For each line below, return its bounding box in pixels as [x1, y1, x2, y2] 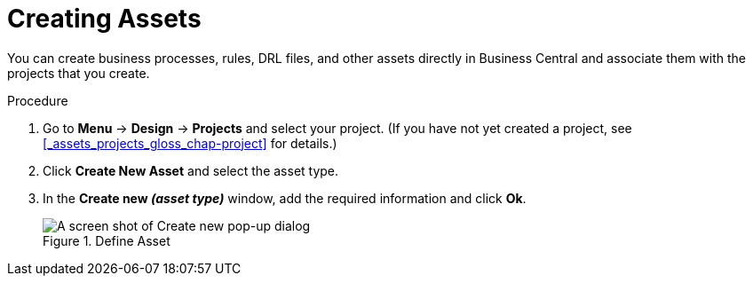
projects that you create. [7, 65, 150, 81]
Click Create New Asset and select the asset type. [43, 162, 339, 178]
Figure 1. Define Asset [43, 232, 170, 248]
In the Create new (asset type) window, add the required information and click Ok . [43, 190, 527, 206]
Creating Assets [7, 4, 202, 34]
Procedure [7, 92, 68, 108]
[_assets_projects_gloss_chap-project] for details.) [43, 135, 337, 151]
